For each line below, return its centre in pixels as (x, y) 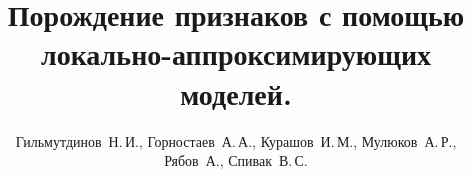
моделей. (236, 92)
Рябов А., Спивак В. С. (236, 160)
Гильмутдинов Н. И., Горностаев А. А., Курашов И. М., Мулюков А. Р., (236, 140)
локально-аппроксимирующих (236, 53)
